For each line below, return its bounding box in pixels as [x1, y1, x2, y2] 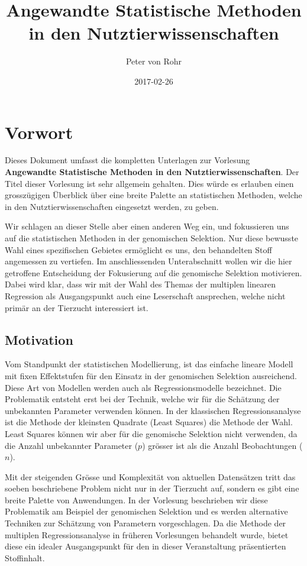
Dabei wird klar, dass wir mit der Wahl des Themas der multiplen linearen [5, 278, 276, 290]
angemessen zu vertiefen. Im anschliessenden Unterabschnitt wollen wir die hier [5, 255, 292, 267]
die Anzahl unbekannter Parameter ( [5, 439, 138, 451]
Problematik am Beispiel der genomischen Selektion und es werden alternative [5, 505, 288, 518]
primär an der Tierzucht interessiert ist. [5, 301, 148, 313]
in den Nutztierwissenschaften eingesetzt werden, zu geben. [5, 200, 219, 212]
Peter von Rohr [125, 55, 182, 67]
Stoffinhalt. [5, 551, 45, 564]
